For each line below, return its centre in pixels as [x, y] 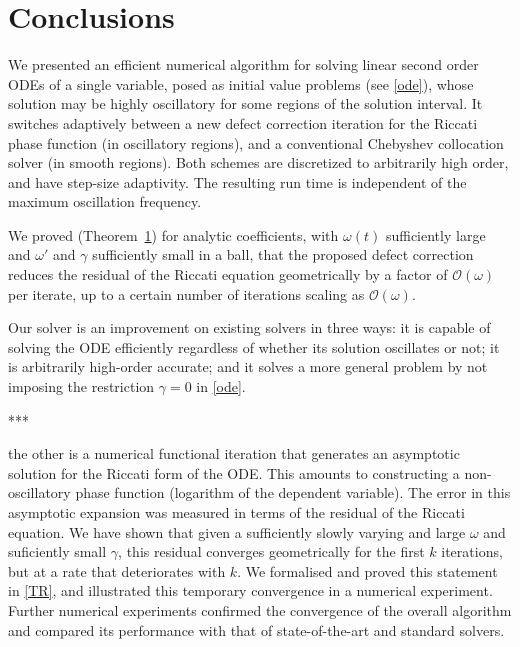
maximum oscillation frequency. [105, 201]
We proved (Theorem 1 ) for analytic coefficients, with [173, 234]
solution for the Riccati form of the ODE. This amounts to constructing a [234, 472]
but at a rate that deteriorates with [117, 570]
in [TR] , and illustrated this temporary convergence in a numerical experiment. [250, 590]
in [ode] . [221, 386]
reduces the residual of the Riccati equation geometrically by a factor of [228, 274]
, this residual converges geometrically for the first [271, 551]
